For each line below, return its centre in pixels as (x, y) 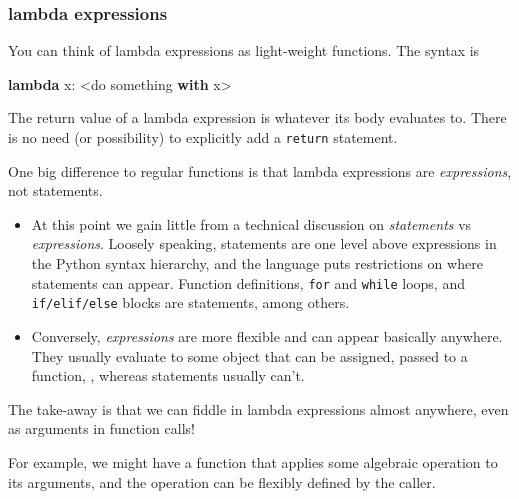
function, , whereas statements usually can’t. (168, 375)
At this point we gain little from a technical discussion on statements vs (251, 223)
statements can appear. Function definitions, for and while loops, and (248, 282)
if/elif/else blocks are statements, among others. (190, 302)
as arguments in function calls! (101, 428)
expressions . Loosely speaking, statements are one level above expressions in (264, 243)
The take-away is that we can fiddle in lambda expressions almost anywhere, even (258, 408)
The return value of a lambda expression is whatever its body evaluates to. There (257, 117)
